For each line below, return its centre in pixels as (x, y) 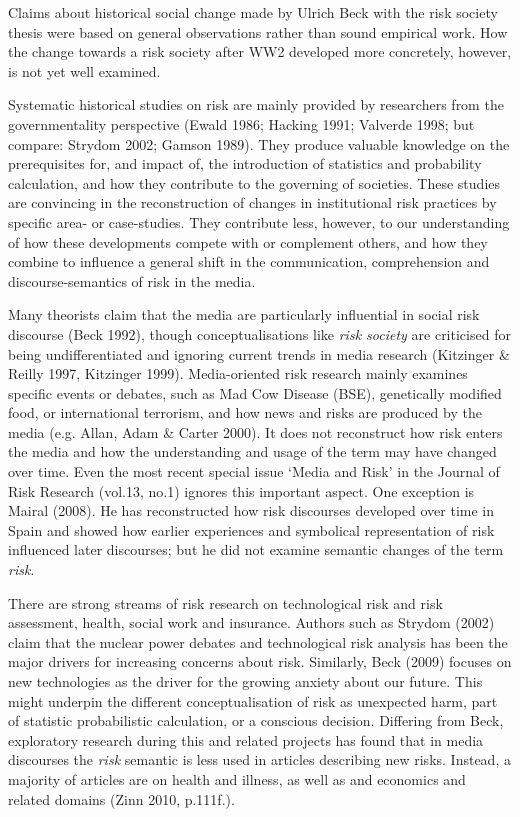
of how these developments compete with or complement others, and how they (248, 241)
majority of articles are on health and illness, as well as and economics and (237, 778)
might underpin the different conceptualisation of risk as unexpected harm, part (253, 700)
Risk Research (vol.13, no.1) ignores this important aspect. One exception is (241, 490)
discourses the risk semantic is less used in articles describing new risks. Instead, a (259, 759)
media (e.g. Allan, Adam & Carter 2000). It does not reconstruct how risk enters (255, 431)
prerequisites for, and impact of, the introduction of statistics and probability (245, 163)
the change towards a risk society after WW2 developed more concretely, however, (260, 51)
